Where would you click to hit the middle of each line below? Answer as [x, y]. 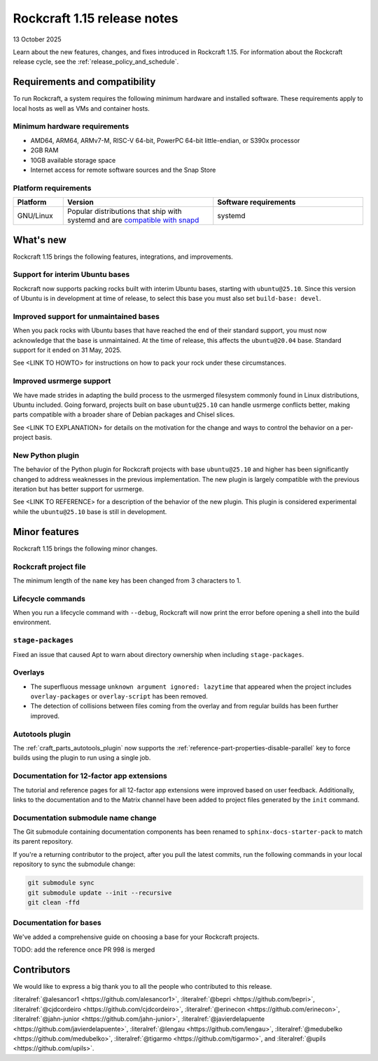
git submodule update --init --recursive [100, 893]
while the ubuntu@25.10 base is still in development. [90, 511]
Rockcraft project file [50, 567]
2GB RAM [44, 150]
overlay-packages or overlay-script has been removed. [119, 696]
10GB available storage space [73, 160]
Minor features [46, 532]
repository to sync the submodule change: [74, 864]
